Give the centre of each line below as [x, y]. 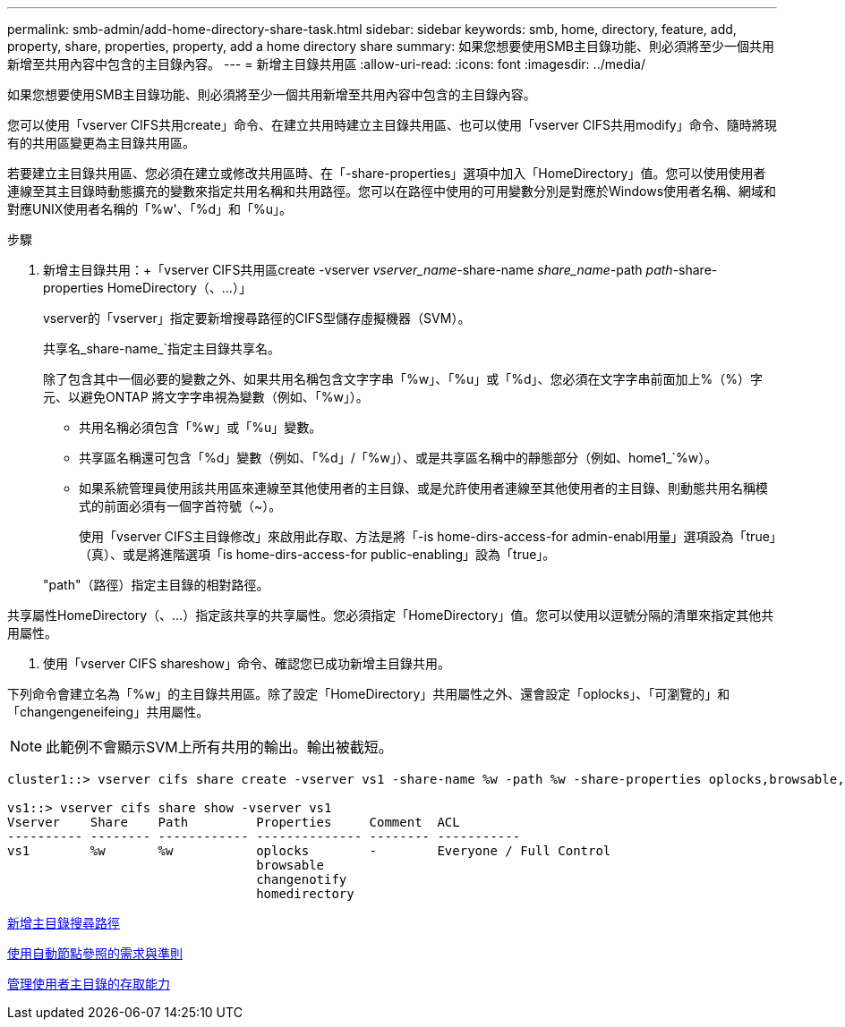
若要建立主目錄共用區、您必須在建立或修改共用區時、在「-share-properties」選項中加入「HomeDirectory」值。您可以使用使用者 [387, 173]
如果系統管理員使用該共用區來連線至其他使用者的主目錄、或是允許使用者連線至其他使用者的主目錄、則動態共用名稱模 [423, 488]
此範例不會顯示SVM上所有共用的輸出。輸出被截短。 [219, 747]
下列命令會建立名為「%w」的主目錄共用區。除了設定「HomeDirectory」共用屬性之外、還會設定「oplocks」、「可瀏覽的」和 [369, 694]
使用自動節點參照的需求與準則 [95, 953]
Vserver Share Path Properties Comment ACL [234, 822]
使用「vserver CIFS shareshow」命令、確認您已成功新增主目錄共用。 [247, 663]
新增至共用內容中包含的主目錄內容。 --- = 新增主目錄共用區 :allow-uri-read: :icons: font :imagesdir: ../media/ [327, 64]
